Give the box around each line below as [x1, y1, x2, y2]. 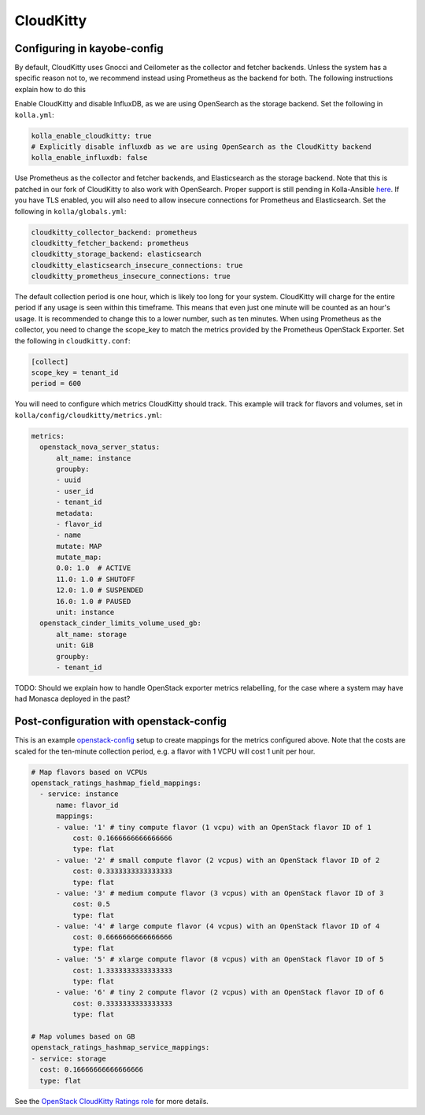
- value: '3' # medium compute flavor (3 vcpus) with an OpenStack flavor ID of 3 [56, 888, 385, 898]
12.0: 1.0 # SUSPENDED [56, 586, 144, 595]
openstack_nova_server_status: [39, 443, 161, 452]
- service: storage [31, 1054, 106, 1063]
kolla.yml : [14, 110, 54, 120]
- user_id [56, 487, 94, 495]
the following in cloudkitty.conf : [14, 335, 131, 346]
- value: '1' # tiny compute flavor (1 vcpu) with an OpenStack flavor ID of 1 [56, 823, 371, 832]
